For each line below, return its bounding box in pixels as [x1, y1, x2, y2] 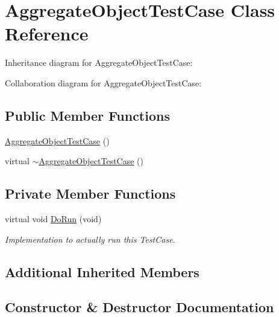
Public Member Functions [5, 106, 170, 124]
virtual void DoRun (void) [5, 213, 102, 225]
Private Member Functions [5, 184, 176, 203]
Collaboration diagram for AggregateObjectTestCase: [5, 76, 202, 89]
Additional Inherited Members [5, 262, 199, 281]
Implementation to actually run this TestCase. [5, 232, 175, 245]
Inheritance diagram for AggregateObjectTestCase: [5, 56, 193, 69]
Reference [5, 21, 89, 46]
